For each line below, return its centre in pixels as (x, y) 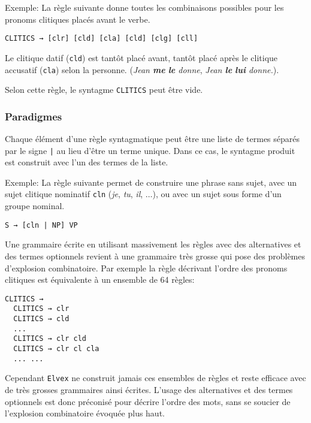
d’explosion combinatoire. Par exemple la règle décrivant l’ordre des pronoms (146, 268)
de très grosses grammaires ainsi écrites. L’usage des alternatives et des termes (149, 389)
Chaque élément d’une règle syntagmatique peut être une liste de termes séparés (153, 139)
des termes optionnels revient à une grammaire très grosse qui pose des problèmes (155, 256)
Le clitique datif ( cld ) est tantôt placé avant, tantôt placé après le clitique (141, 57)
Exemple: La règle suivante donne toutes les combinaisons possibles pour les (144, 7)
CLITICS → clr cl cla (56, 349)
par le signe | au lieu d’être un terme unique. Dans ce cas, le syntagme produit (150, 150)
